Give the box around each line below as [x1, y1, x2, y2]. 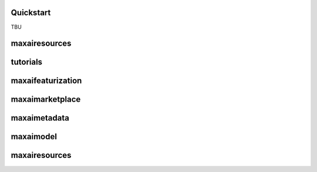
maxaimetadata [11, 113, 70, 123]
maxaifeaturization [11, 76, 82, 86]
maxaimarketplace [11, 94, 81, 105]
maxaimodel [11, 132, 57, 142]
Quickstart [11, 8, 51, 18]
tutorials [11, 57, 43, 67]
